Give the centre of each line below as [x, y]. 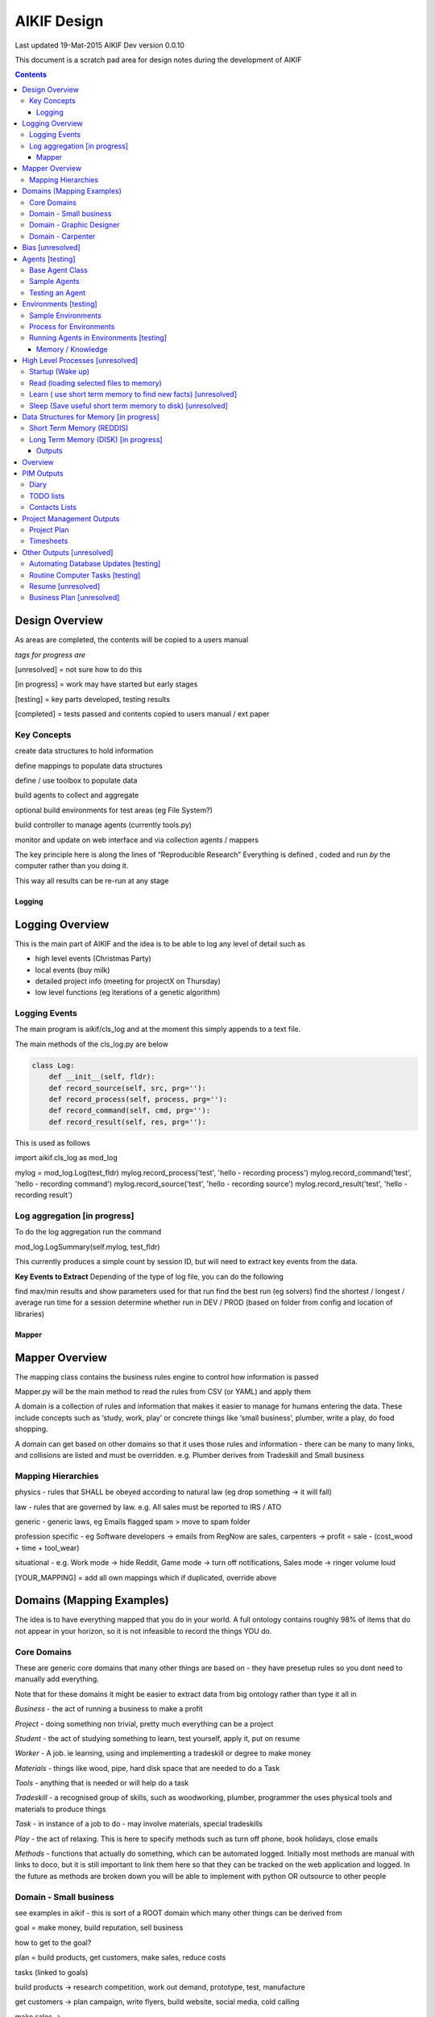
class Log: [53, 1065]
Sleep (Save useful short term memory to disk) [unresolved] [129, 405]
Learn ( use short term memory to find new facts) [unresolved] [133, 395]
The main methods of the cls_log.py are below [92, 1044]
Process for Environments [72, 326]
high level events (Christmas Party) [93, 958]
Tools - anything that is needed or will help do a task [102, 1783]
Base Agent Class [58, 269]
